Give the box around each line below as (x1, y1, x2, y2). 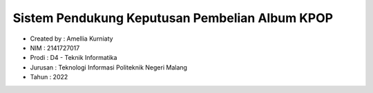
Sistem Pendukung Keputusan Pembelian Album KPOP (12, 10, 334, 25)
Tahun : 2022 (30, 73, 68, 81)
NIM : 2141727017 (30, 43, 80, 52)
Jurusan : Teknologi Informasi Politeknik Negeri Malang (30, 63, 188, 72)
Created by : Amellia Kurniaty (30, 34, 113, 43)
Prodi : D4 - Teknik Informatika (30, 54, 117, 62)
